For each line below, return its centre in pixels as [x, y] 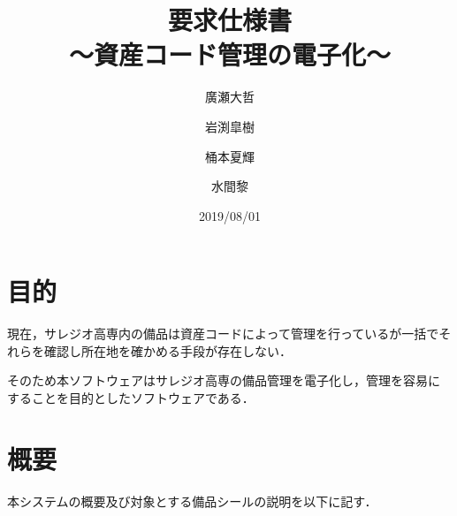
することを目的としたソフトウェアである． [131, 398]
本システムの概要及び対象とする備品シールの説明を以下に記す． [192, 501]
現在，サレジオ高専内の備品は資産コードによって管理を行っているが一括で [223, 334]
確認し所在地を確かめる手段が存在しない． [168, 350]
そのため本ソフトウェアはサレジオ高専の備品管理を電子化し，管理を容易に [224, 380]
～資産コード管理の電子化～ [229, 54]
